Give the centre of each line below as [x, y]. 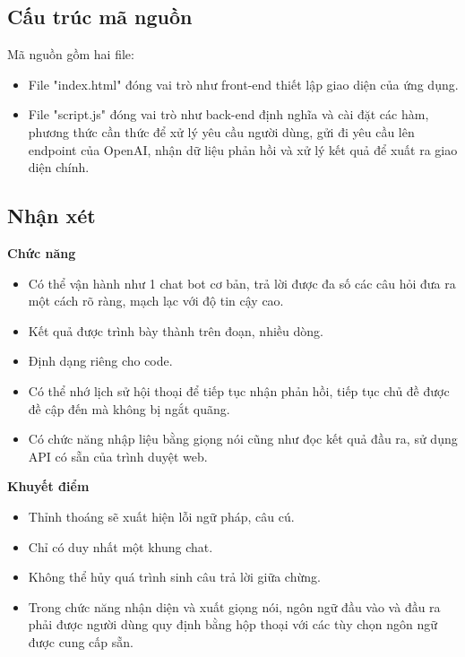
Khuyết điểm [48, 486]
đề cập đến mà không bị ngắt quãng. [129, 408]
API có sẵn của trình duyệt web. [118, 456]
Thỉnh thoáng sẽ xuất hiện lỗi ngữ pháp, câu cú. [161, 516]
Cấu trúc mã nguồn [100, 17]
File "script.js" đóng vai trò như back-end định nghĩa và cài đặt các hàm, [228, 114]
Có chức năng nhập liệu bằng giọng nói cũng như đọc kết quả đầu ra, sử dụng [243, 439]
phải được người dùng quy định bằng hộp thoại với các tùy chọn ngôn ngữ [233, 624]
